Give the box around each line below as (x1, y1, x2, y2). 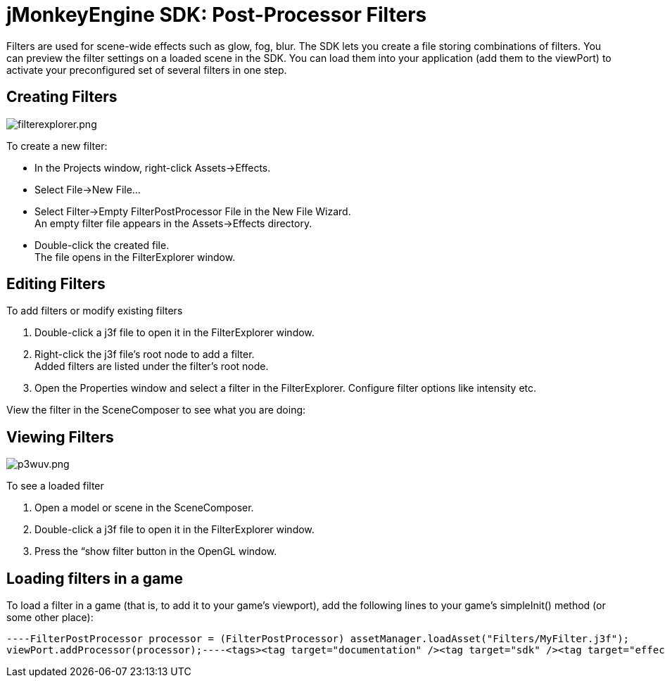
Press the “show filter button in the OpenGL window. (34, 545, 277, 558)
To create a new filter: (6, 139, 108, 152)
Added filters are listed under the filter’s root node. (34, 360, 269, 373)
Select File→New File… (34, 183, 141, 196)
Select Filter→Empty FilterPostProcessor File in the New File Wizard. (34, 205, 351, 217)
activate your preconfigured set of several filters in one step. (6, 63, 287, 76)
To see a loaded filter (6, 480, 104, 492)
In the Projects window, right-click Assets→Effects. (34, 161, 271, 174)
